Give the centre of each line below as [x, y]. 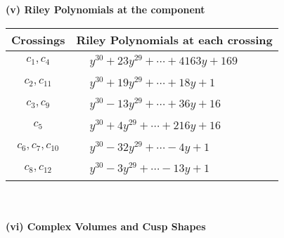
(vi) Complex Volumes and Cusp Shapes [106, 226]
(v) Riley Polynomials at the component [105, 9]
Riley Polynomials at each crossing [174, 39]
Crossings [38, 39]
